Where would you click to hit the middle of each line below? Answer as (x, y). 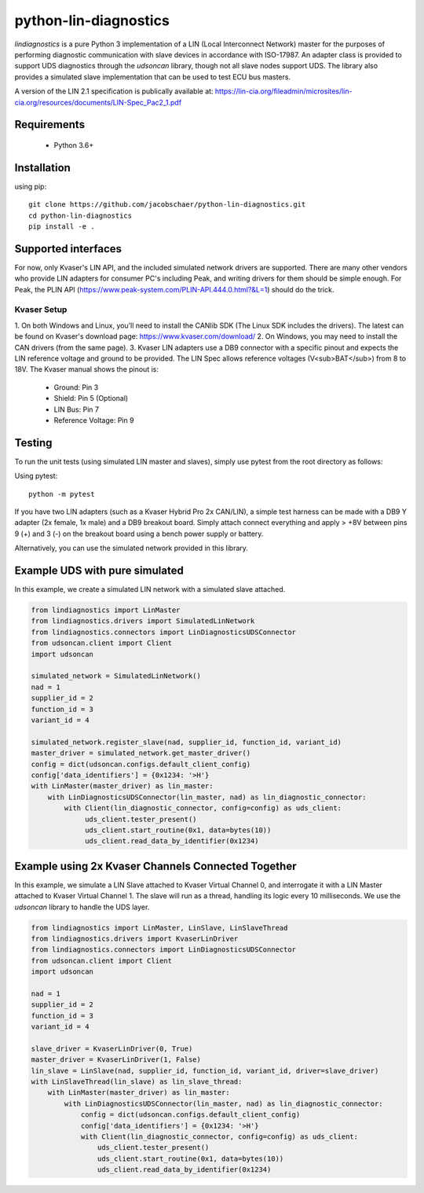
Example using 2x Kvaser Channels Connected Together (155, 866)
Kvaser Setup (41, 310)
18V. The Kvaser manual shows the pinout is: (86, 369)
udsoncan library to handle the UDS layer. (82, 907)
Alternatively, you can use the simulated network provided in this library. (132, 548)
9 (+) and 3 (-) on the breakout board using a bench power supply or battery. (139, 534)
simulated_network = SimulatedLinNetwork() (116, 676)
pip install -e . (62, 226)
